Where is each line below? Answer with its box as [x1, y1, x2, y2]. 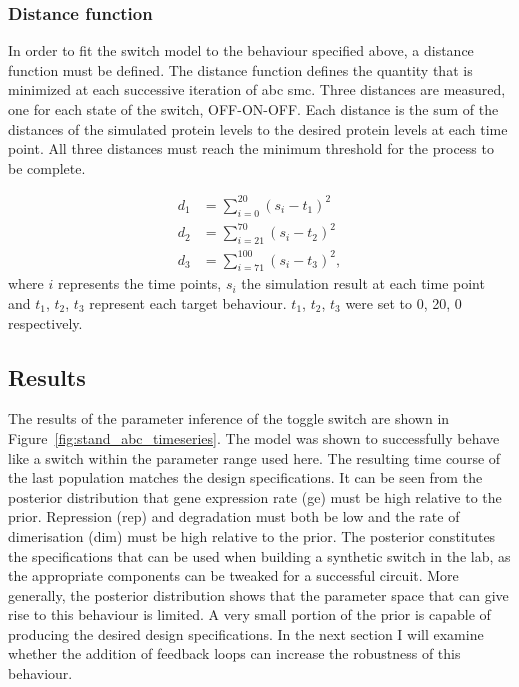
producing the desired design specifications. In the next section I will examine [8, 623, 484, 644]
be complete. [8, 157, 86, 178]
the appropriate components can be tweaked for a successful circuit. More [8, 565, 459, 586]
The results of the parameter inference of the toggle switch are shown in [8, 408, 450, 429]
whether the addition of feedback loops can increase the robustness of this [8, 643, 461, 664]
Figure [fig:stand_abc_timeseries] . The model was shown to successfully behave [8, 427, 500, 448]
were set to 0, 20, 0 [345, 292, 462, 313]
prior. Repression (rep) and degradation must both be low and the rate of [8, 506, 460, 527]
